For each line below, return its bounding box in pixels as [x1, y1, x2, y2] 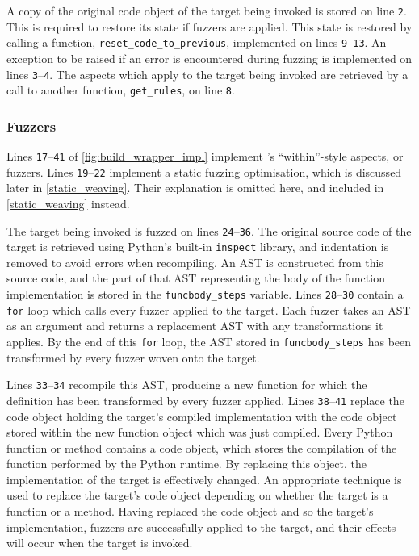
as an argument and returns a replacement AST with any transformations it [6, 317, 383, 334]
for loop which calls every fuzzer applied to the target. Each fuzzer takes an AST [6, 301, 411, 318]
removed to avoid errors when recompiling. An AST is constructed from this [6, 253, 383, 270]
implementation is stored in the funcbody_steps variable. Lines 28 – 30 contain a [6, 286, 404, 303]
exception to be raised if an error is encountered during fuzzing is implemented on [6, 49, 413, 66]
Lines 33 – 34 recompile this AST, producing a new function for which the [6, 376, 367, 393]
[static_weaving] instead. [6, 194, 130, 211]
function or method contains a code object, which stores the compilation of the [6, 439, 397, 456]
